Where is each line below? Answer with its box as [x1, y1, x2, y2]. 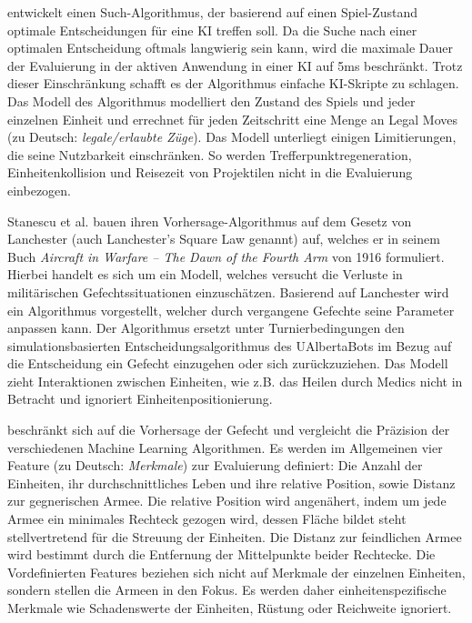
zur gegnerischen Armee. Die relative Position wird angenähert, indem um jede [7, 491, 447, 510]
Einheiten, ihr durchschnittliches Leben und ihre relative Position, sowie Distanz [7, 473, 456, 492]
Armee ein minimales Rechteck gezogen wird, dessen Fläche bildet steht [7, 509, 407, 528]
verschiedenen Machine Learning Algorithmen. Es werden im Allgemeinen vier [7, 437, 443, 457]
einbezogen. [7, 180, 71, 199]
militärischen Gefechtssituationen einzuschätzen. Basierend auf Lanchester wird [7, 282, 449, 301]
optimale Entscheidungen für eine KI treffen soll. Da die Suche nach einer [7, 20, 417, 39]
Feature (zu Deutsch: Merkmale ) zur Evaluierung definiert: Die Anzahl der [7, 456, 423, 475]
